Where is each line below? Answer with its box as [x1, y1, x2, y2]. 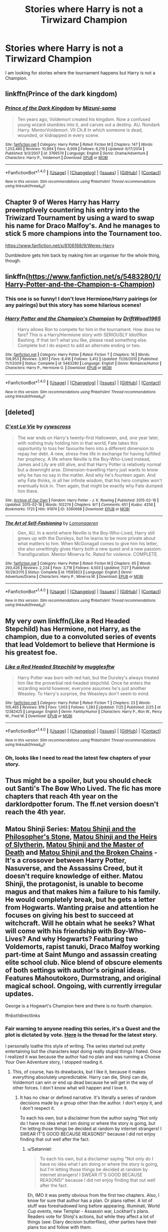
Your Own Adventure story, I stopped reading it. [5, 1059, 103, 1065]
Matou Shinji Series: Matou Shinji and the [5, 825, 136, 834]
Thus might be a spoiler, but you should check [5, 776, 152, 785]
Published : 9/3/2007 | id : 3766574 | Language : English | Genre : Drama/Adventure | [5, 151, 148, 156]
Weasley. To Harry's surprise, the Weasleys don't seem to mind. [17, 691, 150, 697]
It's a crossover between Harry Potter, [5, 856, 126, 865]
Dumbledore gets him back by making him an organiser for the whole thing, [5, 252, 160, 258]
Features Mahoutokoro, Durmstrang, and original [5, 974, 161, 983]
